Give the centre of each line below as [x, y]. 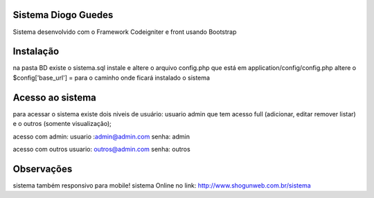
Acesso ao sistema [55, 97]
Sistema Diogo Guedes [63, 15]
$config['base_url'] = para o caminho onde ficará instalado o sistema [112, 78]
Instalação [36, 52]
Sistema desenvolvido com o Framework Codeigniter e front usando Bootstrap [125, 32]
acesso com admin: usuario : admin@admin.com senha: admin [101, 136]
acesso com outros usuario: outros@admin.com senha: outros [101, 149]
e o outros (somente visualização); [62, 124]
